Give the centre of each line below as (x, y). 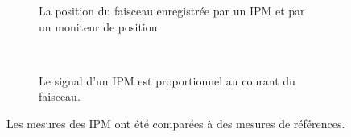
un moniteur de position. (100, 26)
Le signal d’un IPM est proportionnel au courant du (167, 80)
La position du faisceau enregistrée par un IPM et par (172, 10)
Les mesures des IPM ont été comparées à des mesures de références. (176, 123)
